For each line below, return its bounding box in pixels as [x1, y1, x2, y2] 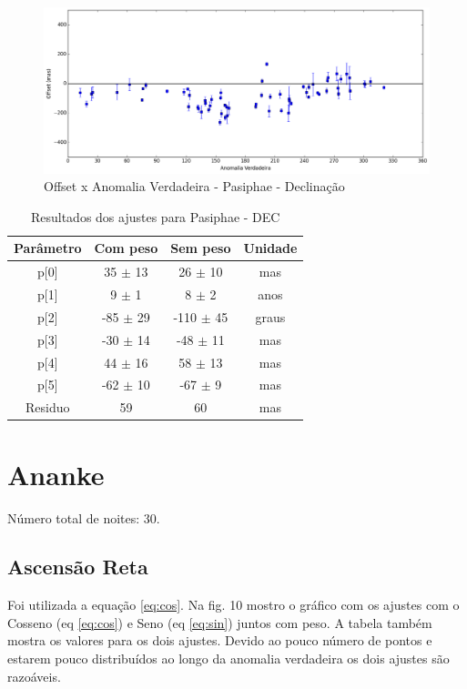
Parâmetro [14, 238, 82, 258]
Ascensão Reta [7, 552, 148, 581]
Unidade [243, 238, 298, 258]
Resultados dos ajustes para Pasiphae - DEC [30, 207, 280, 226]
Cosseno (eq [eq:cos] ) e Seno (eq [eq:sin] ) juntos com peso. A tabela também [7, 613, 432, 632]
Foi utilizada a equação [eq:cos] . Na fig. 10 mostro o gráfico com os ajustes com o [7, 595, 460, 614]
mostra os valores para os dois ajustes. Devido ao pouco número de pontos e [7, 631, 432, 650]
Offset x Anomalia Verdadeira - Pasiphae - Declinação [44, 177, 345, 196]
